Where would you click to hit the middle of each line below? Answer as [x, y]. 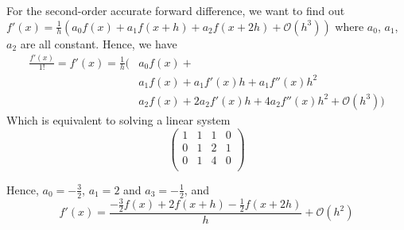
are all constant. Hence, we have [99, 43]
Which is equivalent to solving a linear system [118, 119]
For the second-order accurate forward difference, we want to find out [176, 10]
